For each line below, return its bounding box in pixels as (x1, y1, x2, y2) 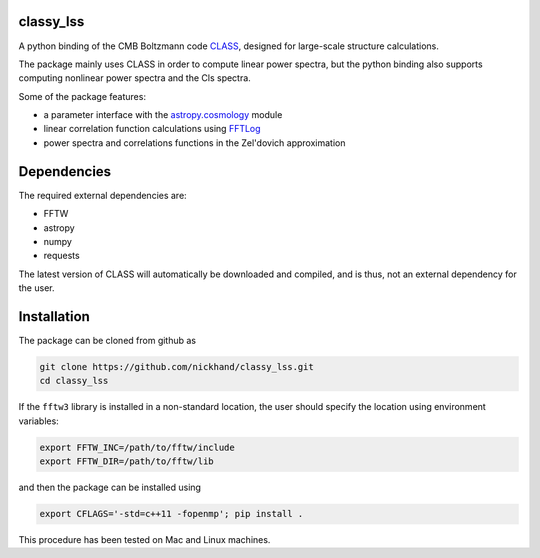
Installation (18, 308, 90, 325)
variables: (18, 415, 59, 427)
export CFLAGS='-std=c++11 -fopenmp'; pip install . (39, 508, 304, 520)
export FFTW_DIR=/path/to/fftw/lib (39, 456, 214, 467)
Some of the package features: (18, 90, 147, 102)
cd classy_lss (39, 375, 109, 387)
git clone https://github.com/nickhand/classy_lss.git (39, 361, 314, 372)
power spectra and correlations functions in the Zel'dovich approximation (43, 136, 346, 149)
